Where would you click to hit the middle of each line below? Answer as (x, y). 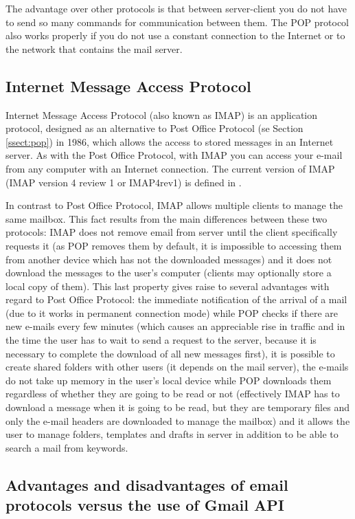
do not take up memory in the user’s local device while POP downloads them (169, 380)
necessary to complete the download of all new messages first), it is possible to (170, 353)
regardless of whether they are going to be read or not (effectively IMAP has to (173, 394)
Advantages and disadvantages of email (147, 484)
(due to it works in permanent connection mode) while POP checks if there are (172, 312)
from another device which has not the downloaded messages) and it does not (169, 259)
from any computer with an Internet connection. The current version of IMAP (170, 168)
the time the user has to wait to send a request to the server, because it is (161, 340)
